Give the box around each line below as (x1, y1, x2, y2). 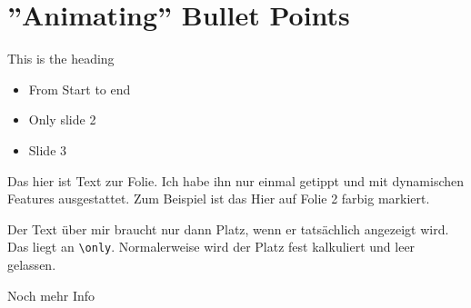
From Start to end (28, 79, 131, 98)
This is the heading (7, 49, 115, 68)
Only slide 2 (28, 110, 96, 129)
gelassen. (7, 254, 56, 273)
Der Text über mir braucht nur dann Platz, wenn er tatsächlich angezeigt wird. (7, 219, 449, 238)
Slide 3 (28, 140, 67, 159)
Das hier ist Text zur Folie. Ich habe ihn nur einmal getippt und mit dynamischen (7, 171, 465, 190)
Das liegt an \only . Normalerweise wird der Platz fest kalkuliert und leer (7, 237, 416, 256)
